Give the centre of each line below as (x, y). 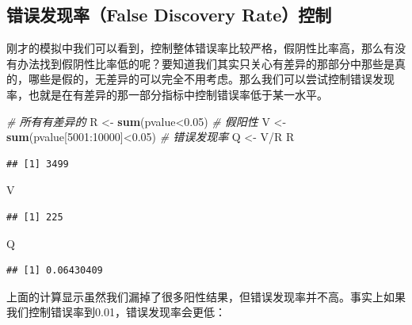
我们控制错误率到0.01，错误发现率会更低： (116, 312)
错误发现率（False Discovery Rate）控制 (169, 15)
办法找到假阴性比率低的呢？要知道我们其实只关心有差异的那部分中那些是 (206, 63)
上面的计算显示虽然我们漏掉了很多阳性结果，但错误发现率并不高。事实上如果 (206, 296)
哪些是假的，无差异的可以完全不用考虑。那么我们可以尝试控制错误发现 (211, 79)
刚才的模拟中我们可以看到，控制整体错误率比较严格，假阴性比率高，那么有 (200, 48)
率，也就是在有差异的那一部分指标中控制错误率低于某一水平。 (167, 94)
